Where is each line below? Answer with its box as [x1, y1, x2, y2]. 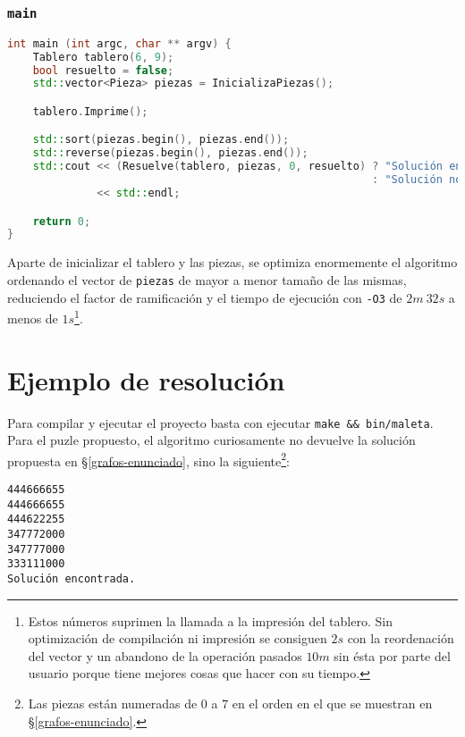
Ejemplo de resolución [7, 361, 285, 398]
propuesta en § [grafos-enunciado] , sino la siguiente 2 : [7, 448, 291, 470]
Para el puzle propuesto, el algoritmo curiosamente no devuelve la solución [7, 431, 416, 449]
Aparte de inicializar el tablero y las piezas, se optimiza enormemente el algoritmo [7, 253, 458, 272]
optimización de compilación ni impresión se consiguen [28, 629, 327, 648]
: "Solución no [372, 173, 462, 187]
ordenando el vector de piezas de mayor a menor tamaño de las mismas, [7, 270, 407, 289]
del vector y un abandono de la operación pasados [28, 646, 302, 665]
